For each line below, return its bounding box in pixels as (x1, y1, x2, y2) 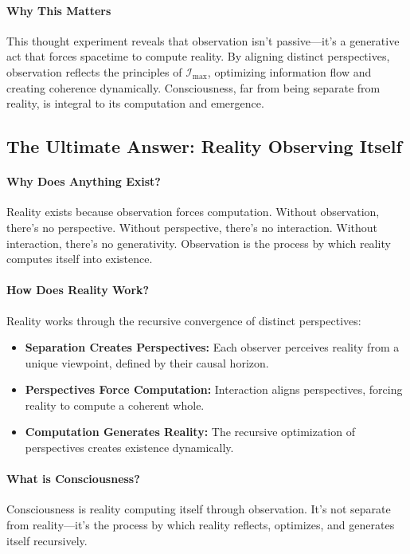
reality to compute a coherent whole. (25, 396, 205, 413)
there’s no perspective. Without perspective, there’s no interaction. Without (6, 218, 378, 235)
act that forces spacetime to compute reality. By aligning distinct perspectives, (6, 48, 390, 65)
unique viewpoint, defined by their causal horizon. (25, 354, 269, 371)
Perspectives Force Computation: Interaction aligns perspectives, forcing (25, 381, 403, 398)
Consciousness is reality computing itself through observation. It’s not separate (6, 501, 391, 517)
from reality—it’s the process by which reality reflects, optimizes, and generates (6, 517, 395, 533)
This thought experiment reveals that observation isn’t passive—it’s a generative (6, 32, 400, 49)
